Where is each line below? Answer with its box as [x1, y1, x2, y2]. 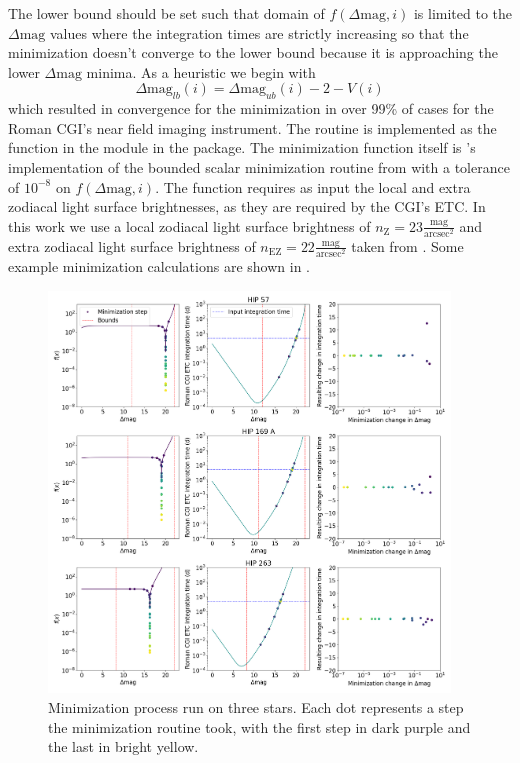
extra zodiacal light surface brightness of [8, 235, 256, 256]
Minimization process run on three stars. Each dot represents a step [48, 697, 464, 717]
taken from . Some [351, 235, 464, 256]
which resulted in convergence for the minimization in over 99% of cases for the [8, 98, 494, 119]
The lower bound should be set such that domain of [8, 3, 325, 23]
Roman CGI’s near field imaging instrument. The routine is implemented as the [8, 117, 497, 138]
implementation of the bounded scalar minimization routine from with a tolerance [8, 156, 510, 177]
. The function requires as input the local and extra [155, 176, 471, 197]
